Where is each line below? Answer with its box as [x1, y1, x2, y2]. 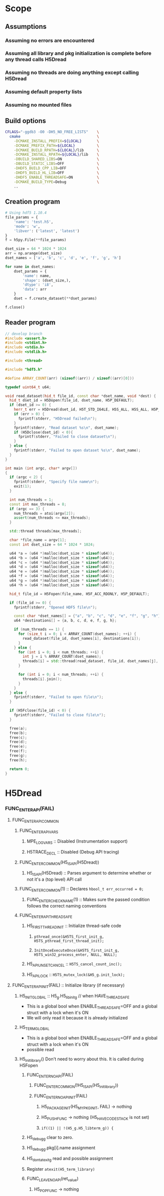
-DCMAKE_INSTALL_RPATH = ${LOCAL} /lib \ [14, 152, 99, 157]
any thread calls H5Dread [5, 56, 67, 63]
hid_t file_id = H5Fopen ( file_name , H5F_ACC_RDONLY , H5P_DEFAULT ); [9, 591, 150, 596]
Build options [5, 117, 46, 125]
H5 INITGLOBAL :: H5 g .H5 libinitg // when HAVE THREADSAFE [19, 993, 130, 1000]
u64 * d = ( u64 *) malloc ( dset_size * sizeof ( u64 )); [9, 565, 115, 569]
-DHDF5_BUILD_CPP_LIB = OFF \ [14, 166, 99, 171]
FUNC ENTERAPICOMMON [12, 817, 59, 824]
